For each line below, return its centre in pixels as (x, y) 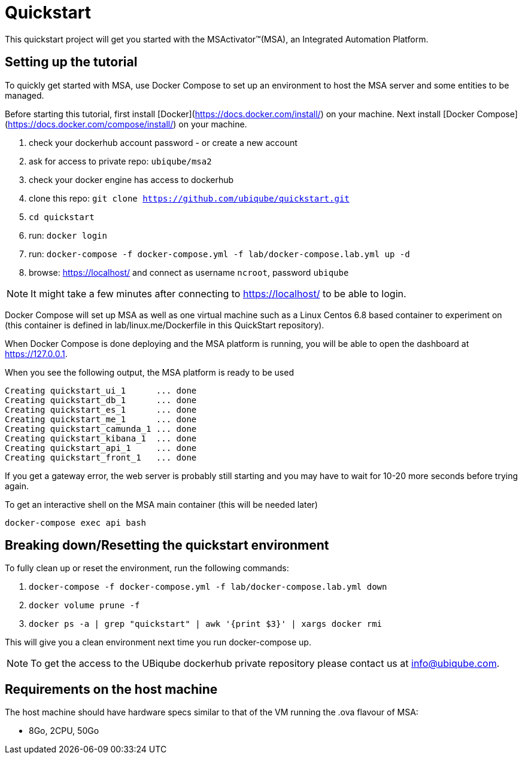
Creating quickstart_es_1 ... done (101, 409)
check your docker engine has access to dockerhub (131, 179)
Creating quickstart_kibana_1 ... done (101, 438)
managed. (25, 95)
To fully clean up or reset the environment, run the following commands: (147, 568)
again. (17, 486)
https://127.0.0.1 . (36, 353)
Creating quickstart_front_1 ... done (101, 457)
